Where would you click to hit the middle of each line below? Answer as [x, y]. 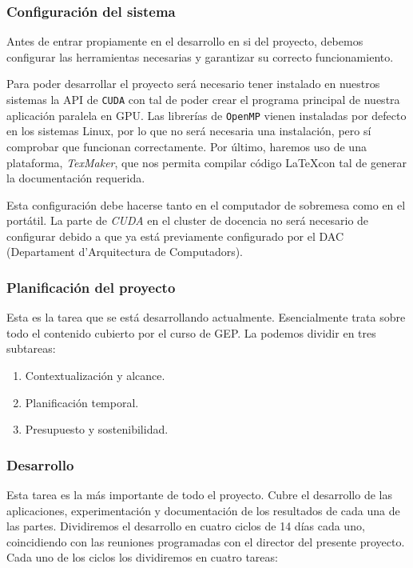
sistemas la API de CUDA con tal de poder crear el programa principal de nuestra [203, 99]
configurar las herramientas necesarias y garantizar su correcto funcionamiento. [200, 56]
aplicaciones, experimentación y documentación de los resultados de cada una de [203, 510]
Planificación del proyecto [91, 287]
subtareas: [31, 348]
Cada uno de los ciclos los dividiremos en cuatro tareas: [142, 557]
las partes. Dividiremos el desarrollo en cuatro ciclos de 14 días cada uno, [186, 526]
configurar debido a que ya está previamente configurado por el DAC [175, 236]
